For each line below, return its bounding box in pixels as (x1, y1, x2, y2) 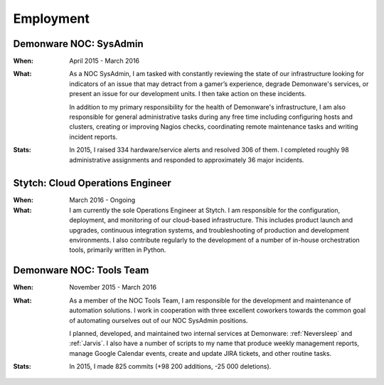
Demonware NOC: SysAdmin (13, 38, 144, 50)
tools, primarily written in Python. (69, 246, 166, 254)
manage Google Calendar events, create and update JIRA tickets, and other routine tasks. (69, 349, 332, 357)
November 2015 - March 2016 (69, 283, 156, 292)
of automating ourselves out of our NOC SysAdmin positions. (69, 316, 248, 325)
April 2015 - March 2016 (69, 57, 140, 65)
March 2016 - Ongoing (69, 196, 136, 204)
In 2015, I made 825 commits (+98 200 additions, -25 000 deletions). (69, 362, 272, 371)
